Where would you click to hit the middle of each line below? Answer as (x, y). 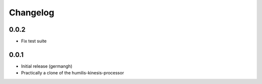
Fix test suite (34, 41)
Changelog (32, 12)
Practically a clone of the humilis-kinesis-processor (73, 73)
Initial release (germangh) (47, 66)
